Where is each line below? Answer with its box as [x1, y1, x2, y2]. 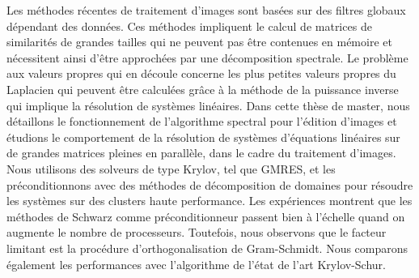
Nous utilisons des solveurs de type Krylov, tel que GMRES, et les [6, 160, 336, 177]
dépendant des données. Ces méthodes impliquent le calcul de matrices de [6, 17, 372, 34]
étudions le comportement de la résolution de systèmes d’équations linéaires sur [6, 128, 400, 145]
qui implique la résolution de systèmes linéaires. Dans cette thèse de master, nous [6, 96, 410, 113]
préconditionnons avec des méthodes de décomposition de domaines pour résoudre [6, 176, 413, 193]
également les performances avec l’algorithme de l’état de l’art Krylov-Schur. [6, 255, 386, 272]
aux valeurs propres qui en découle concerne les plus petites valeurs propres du [6, 65, 396, 82]
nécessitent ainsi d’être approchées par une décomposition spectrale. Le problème [6, 49, 408, 66]
